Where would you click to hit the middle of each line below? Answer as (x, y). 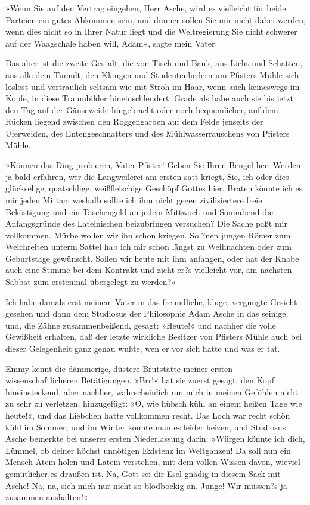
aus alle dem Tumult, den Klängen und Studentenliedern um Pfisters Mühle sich (152, 74)
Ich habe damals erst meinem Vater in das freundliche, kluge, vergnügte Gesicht (151, 301)
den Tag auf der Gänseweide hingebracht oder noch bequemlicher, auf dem (142, 109)
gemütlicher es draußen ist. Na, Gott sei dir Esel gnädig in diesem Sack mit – (147, 473)
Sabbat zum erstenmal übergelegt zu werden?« (91, 282)
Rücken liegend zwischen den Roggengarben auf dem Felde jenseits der (134, 121)
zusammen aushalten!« (47, 497)
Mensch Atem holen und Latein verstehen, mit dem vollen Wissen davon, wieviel (153, 462)
